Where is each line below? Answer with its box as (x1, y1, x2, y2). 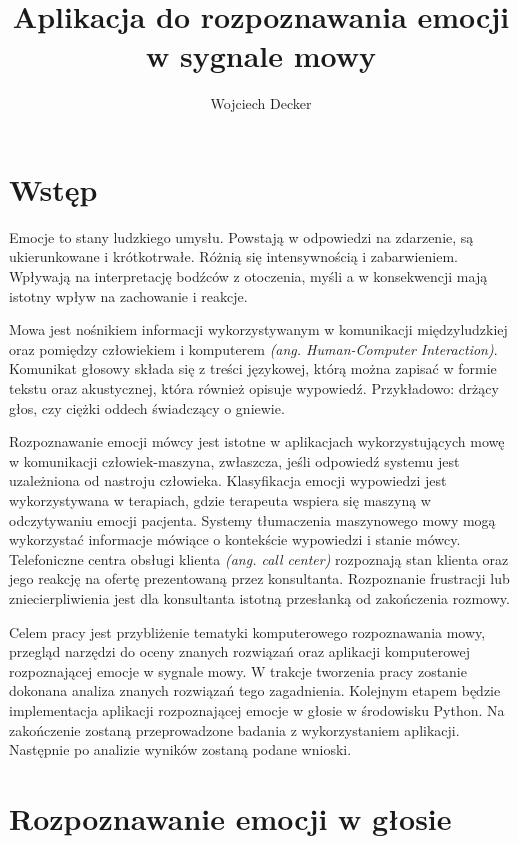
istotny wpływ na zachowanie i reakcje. (9, 285, 248, 306)
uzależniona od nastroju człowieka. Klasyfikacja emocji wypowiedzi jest (9, 470, 447, 491)
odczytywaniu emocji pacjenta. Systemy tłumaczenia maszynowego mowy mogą (9, 509, 496, 530)
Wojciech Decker (210, 93, 312, 114)
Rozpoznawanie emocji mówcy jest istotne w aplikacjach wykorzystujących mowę (9, 431, 505, 452)
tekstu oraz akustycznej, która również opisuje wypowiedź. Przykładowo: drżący (9, 378, 499, 398)
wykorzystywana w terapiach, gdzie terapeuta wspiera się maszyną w (9, 489, 431, 510)
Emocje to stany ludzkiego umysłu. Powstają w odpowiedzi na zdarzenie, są (9, 226, 474, 247)
